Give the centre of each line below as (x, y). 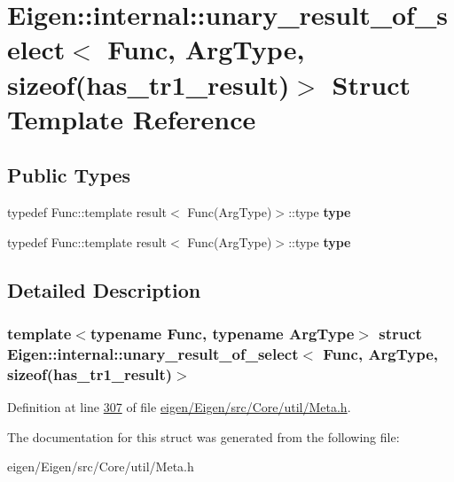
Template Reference (132, 118)
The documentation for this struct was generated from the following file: (204, 436)
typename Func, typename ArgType (222, 334)
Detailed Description (104, 289)
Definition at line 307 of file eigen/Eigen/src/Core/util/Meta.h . (179, 407)
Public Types (69, 175)
